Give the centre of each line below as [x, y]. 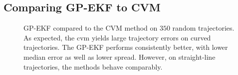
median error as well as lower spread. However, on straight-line [119, 56]
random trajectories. [203, 28]
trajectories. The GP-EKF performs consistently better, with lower [126, 47]
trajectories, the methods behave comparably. [93, 66]
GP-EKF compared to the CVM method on [91, 28]
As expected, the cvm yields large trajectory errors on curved [117, 37]
